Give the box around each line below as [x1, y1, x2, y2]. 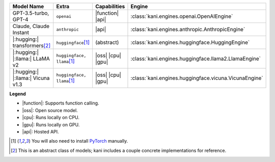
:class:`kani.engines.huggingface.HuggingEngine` [130, 39, 250, 46]
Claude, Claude [12, 23, 50, 30]
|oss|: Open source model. [22, 107, 78, 113]
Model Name [12, 3, 44, 10]
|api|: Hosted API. [22, 128, 59, 134]
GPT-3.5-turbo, [12, 10, 49, 16]
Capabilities [95, 3, 125, 10]
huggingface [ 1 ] [56, 39, 90, 46]
